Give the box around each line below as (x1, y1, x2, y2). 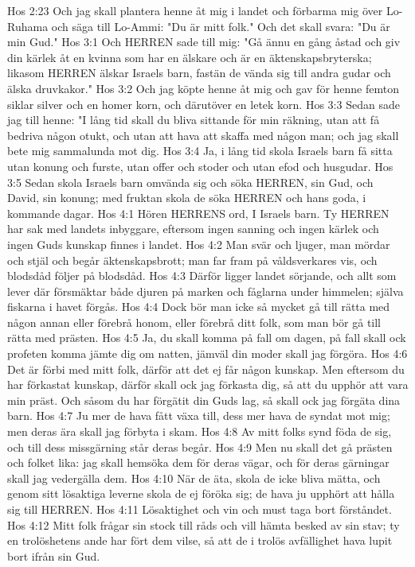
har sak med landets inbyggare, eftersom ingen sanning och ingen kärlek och (7, 220, 379, 237)
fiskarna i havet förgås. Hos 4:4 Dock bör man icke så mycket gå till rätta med (7, 298, 390, 315)
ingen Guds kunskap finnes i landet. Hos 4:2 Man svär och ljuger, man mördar (7, 235, 390, 252)
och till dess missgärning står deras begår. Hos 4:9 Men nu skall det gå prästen (7, 438, 393, 455)
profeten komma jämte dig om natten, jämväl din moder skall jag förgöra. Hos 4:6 (7, 345, 408, 362)
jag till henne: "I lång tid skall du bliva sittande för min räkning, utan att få (7, 111, 380, 128)
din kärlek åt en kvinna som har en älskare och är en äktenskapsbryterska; (7, 49, 372, 65)
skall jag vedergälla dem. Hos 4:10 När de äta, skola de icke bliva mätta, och (7, 469, 381, 486)
